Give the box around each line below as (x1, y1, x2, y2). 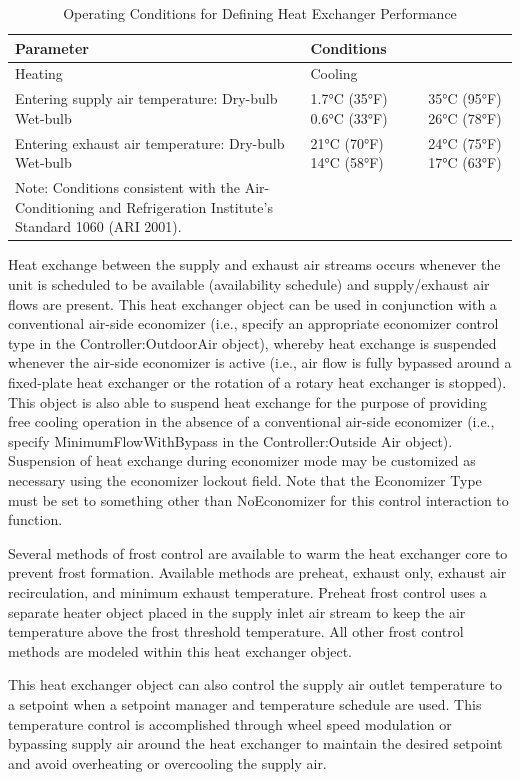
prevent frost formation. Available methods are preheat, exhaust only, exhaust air (8, 562, 507, 583)
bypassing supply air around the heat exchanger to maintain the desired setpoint (8, 733, 503, 754)
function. (8, 509, 63, 530)
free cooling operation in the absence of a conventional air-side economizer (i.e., (8, 411, 495, 432)
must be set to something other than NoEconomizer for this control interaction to (8, 489, 509, 510)
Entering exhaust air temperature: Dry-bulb (15, 132, 285, 153)
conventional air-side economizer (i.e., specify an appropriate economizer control (8, 313, 499, 334)
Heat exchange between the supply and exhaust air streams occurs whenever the (8, 254, 501, 275)
